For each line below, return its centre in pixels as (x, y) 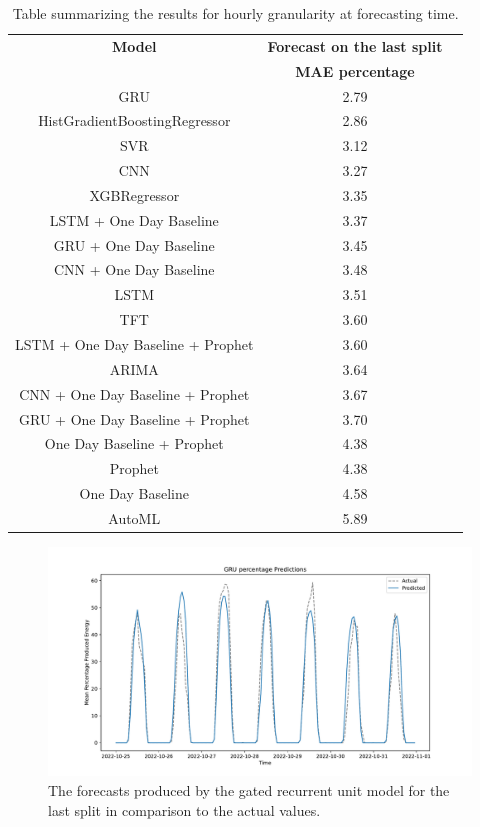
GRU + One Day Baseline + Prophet (134, 418)
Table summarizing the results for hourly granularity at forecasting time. (235, 13)
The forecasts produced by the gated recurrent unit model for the (249, 789)
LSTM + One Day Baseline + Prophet (134, 343)
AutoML (134, 517)
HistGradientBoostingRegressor (134, 120)
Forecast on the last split (355, 45)
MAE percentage (355, 70)
